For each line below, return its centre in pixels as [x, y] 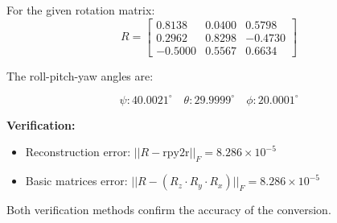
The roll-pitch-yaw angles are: [80, 75]
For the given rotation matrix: [81, 10]
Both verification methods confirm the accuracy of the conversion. [169, 210]
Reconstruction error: [78, 152]
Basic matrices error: [76, 181]
